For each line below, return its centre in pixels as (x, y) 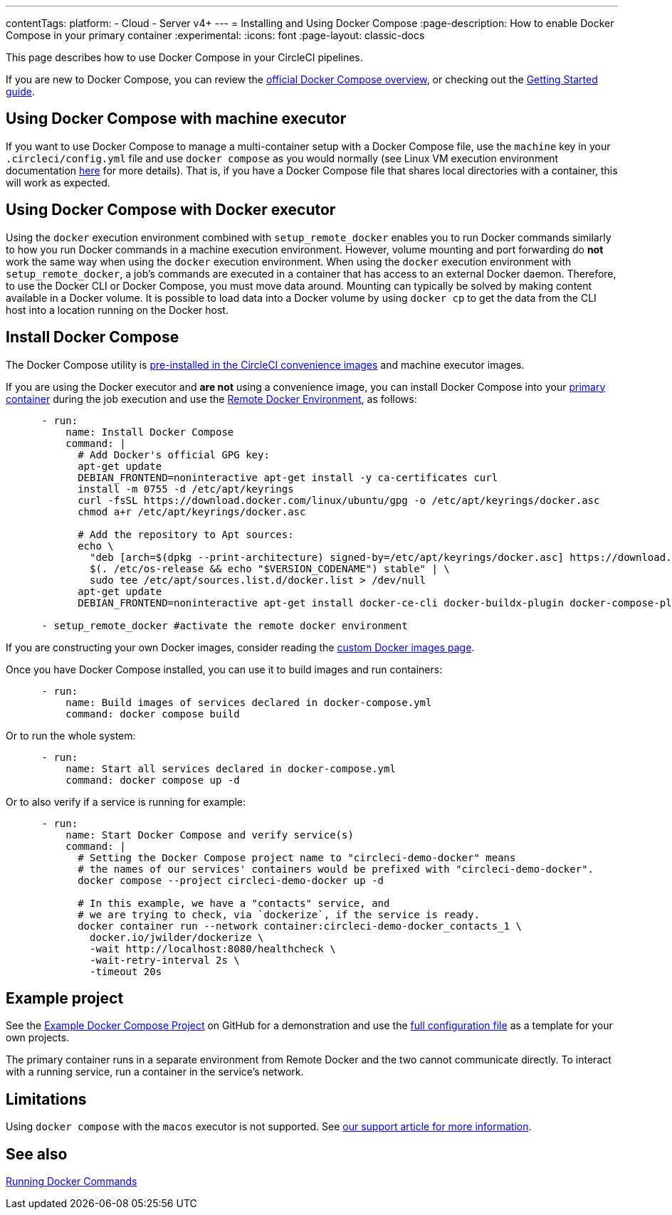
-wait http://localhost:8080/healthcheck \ (213, 948)
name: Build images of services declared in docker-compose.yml (249, 702)
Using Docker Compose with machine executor (176, 119)
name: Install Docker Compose (150, 432)
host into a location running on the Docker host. (117, 310)
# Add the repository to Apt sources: (186, 534)
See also (37, 1154)
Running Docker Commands (72, 1182)
